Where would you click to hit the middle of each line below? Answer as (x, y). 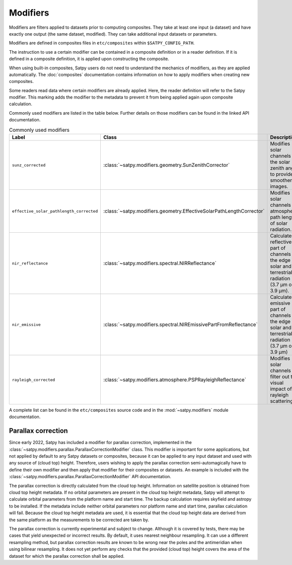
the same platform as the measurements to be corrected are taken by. (79, 520)
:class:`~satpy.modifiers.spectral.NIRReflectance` (160, 263)
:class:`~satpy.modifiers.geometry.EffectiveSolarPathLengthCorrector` (184, 211)
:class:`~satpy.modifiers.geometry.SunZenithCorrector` (166, 165)
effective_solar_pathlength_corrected (55, 211)
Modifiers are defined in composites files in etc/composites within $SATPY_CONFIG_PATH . (102, 43)
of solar (279, 223)
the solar (280, 162)
